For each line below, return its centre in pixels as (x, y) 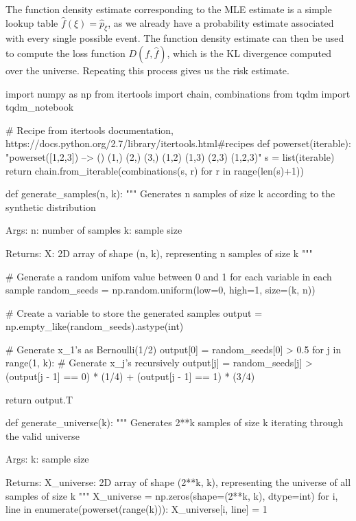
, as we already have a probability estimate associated (221, 22)
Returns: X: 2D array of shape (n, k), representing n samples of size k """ (159, 253)
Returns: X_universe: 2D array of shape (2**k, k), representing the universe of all (178, 482)
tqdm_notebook (40, 107)
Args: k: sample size (47, 459)
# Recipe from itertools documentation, (90, 130)
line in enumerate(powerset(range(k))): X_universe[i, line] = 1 (137, 509)
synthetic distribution (51, 207)
